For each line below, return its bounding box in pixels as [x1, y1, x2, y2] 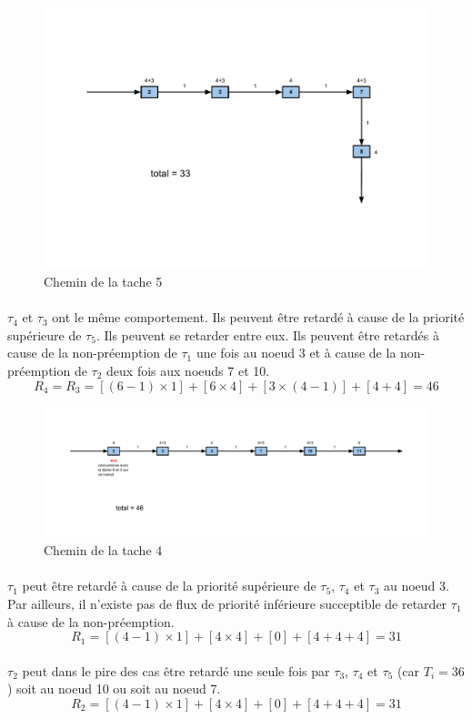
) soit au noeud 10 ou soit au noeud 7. [7, 679, 221, 698]
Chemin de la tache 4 [44, 541, 163, 560]
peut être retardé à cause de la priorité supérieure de [22, 576, 316, 595]
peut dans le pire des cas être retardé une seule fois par [22, 661, 330, 680]
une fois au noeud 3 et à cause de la [196, 343, 397, 362]
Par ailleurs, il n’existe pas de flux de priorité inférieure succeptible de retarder [7, 593, 447, 613]
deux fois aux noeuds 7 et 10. [106, 360, 270, 380]
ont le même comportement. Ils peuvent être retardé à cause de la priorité [52, 308, 465, 327]
